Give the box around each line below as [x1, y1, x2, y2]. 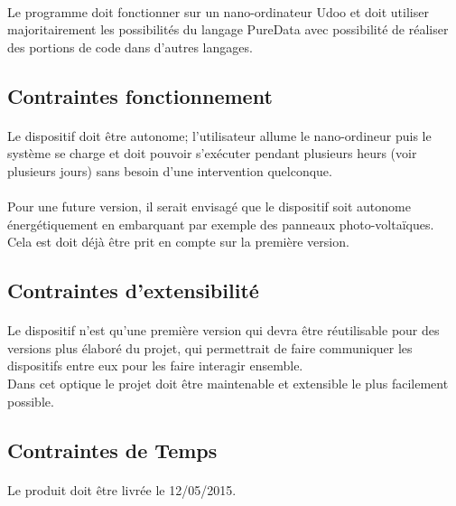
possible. [7, 391, 54, 410]
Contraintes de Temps [7, 436, 218, 464]
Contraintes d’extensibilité [7, 276, 259, 305]
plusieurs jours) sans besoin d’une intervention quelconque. [7, 161, 332, 180]
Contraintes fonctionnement [7, 81, 273, 109]
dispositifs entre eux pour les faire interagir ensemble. [7, 356, 303, 375]
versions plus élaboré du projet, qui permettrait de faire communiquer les [7, 338, 413, 357]
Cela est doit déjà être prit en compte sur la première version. [7, 232, 349, 251]
